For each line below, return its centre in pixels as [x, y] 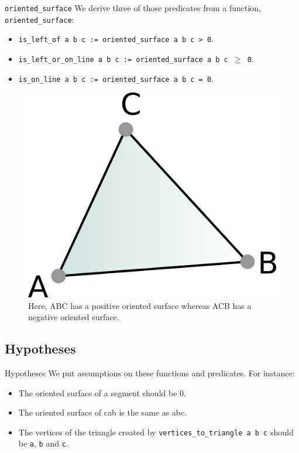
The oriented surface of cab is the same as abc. [103, 412]
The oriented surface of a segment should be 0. [102, 392]
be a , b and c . [43, 443]
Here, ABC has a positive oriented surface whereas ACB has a [140, 305]
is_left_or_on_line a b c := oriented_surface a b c [123, 59]
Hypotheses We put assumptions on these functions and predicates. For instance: [150, 373]
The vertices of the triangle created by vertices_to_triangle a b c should [156, 432]
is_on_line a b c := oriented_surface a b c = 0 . [116, 78]
